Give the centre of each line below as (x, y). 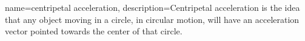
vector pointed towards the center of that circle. (94, 31)
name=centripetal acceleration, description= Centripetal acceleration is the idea (152, 7)
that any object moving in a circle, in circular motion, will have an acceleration (152, 19)
